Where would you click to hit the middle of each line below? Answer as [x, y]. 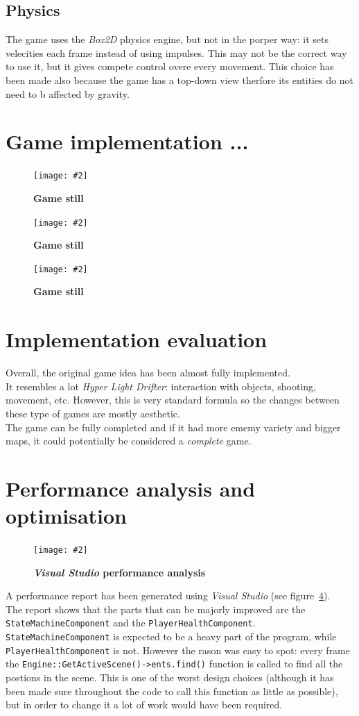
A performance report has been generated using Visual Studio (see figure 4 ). [168, 596]
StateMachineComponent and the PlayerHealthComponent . [131, 623]
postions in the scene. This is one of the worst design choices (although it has [170, 677]
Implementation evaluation [137, 339]
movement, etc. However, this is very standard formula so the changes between [173, 400]
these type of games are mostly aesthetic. [93, 413]
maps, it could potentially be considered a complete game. [129, 441]
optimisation [67, 516]
